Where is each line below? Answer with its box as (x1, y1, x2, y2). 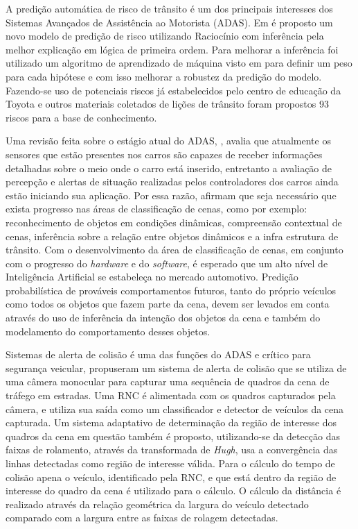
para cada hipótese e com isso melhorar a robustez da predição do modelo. (6, 69, 322, 83)
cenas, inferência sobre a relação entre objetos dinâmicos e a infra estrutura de (6, 228, 339, 243)
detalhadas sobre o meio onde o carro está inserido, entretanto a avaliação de (6, 160, 332, 175)
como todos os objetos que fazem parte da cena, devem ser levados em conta (6, 296, 330, 311)
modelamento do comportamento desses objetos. (6, 324, 211, 338)
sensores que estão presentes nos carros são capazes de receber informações (6, 146, 323, 161)
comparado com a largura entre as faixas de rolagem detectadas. (6, 510, 278, 525)
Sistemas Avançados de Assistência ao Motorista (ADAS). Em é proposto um (6, 15, 333, 29)
